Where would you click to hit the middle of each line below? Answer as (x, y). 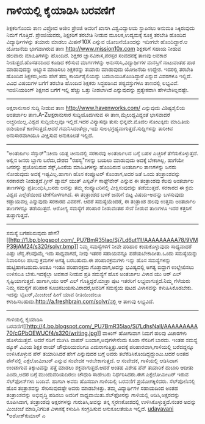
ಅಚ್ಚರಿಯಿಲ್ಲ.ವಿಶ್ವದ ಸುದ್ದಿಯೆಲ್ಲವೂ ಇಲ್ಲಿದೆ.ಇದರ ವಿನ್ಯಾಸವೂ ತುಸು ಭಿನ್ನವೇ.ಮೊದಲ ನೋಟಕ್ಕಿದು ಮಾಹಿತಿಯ (98, 121)
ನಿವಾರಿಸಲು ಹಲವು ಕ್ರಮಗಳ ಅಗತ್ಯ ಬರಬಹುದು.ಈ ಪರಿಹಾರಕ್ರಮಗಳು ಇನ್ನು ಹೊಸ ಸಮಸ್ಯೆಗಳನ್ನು (88, 260)
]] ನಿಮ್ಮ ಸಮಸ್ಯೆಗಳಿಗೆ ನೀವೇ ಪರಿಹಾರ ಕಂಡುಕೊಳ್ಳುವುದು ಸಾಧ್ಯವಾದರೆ (133, 246)
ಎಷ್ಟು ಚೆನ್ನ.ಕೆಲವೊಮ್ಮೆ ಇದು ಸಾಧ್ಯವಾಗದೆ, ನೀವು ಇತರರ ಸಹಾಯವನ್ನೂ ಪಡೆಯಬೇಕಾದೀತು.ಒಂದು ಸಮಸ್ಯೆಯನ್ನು (102, 253)
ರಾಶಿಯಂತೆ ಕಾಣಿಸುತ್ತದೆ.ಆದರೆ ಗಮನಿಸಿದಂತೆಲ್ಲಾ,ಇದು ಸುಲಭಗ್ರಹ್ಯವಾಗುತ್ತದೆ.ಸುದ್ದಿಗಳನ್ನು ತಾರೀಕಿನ (90, 128)
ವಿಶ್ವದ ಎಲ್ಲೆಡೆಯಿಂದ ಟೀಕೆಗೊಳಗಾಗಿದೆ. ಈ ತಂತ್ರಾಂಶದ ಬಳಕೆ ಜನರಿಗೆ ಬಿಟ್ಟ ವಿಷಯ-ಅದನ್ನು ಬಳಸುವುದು (95, 194)
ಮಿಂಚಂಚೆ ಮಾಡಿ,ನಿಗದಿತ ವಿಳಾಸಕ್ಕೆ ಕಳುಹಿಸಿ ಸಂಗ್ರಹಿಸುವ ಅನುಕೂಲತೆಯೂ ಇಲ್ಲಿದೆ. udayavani (90, 408)
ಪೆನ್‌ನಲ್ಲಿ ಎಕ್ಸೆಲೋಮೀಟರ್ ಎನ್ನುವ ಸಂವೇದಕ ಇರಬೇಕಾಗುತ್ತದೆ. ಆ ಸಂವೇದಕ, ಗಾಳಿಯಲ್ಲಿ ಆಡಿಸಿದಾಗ (92, 360)
